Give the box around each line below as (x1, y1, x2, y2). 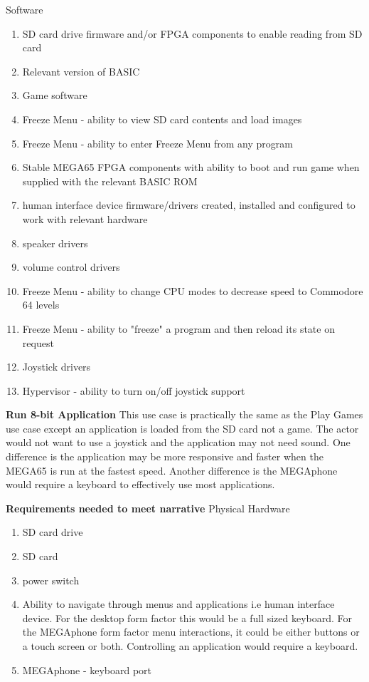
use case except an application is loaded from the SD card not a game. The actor (6, 420, 359, 435)
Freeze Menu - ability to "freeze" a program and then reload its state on (22, 321, 335, 336)
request (22, 335, 54, 350)
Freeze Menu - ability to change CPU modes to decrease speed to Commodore (22, 283, 363, 298)
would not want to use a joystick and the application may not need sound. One (6, 435, 351, 450)
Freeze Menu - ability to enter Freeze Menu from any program (22, 135, 293, 150)
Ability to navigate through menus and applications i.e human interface (22, 596, 335, 611)
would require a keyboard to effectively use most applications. (6, 477, 275, 492)
